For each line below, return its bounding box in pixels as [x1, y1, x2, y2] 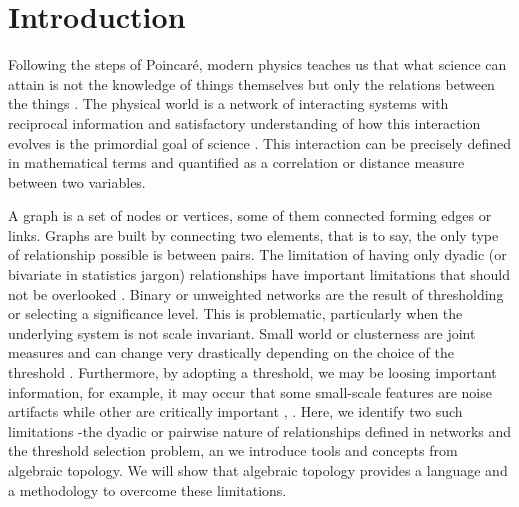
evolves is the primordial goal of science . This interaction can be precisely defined [8, 132, 511, 153]
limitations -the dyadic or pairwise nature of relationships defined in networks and [8, 420, 512, 441]
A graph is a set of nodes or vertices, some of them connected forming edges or [8, 205, 492, 226]
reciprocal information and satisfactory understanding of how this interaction [8, 112, 481, 133]
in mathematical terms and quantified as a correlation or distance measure [8, 152, 465, 173]
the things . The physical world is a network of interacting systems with [8, 93, 449, 114]
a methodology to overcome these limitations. [8, 479, 287, 500]
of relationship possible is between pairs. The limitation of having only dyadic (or [8, 244, 507, 265]
